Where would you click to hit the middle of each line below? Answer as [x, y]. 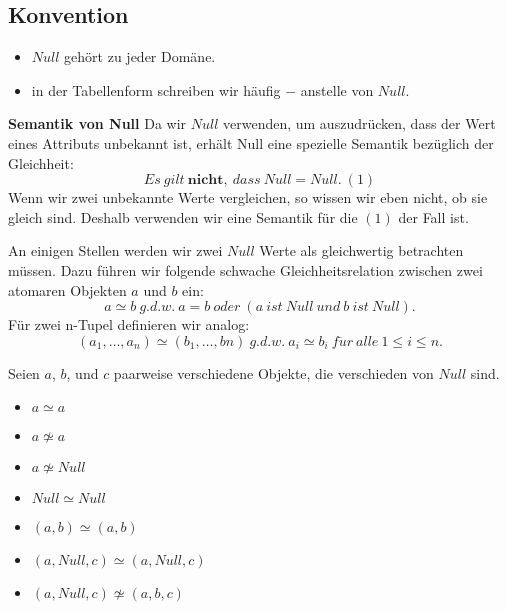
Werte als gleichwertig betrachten [361, 250]
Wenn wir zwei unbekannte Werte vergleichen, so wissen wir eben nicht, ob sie [248, 197]
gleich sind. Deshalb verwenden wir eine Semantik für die [183, 216]
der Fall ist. [433, 216]
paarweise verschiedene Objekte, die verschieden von [273, 372]
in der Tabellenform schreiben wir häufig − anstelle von [202, 89]
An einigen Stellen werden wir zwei [115, 250]
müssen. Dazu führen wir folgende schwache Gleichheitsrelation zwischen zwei [245, 269]
